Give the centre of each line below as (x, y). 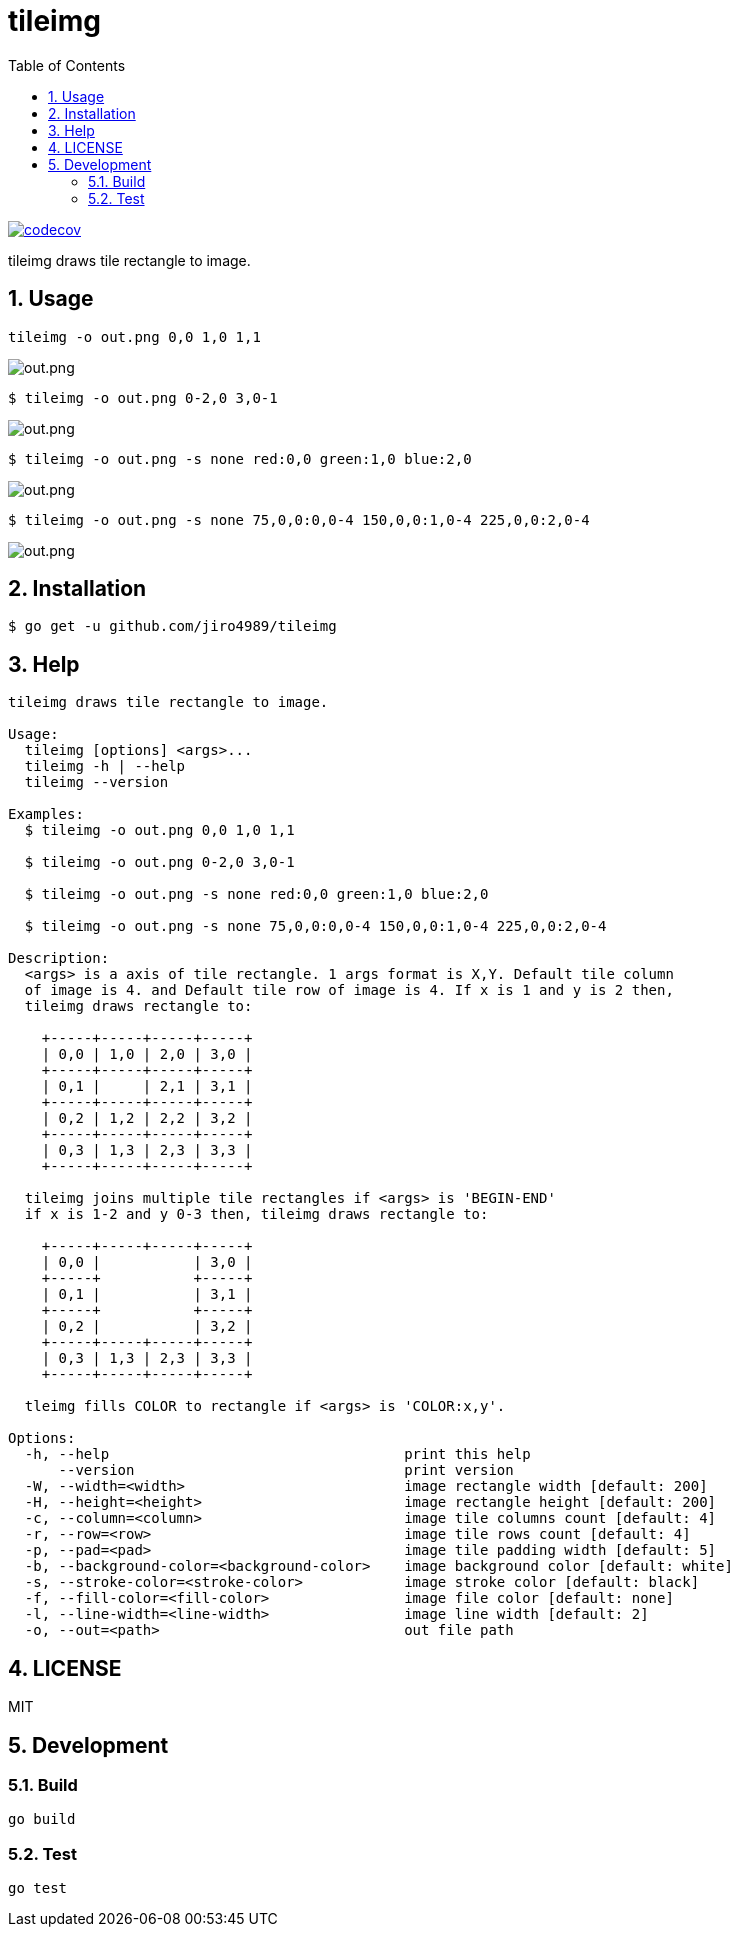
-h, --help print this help (277, 1454)
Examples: (46, 814)
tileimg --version (96, 782)
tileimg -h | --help (105, 766)
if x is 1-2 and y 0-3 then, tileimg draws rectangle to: (256, 1214)
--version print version (286, 1470)
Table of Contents (67, 65)
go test (38, 1888)
